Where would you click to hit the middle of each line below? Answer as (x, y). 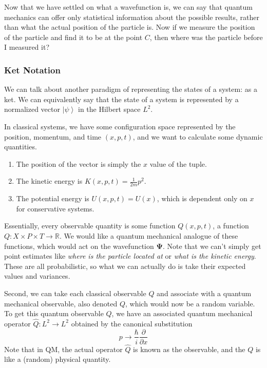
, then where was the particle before (206, 37)
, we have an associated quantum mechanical (182, 313)
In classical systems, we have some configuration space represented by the (120, 126)
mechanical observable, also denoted (61, 303)
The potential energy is (53, 198)
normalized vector (32, 109)
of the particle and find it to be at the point (73, 37)
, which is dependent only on (202, 198)
